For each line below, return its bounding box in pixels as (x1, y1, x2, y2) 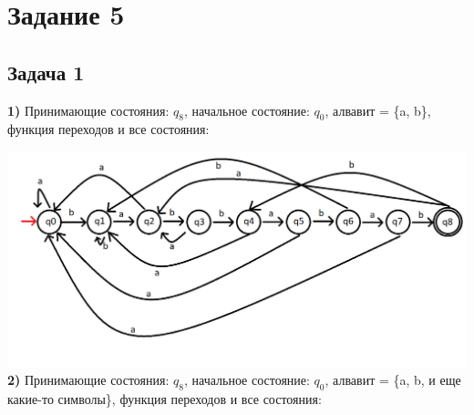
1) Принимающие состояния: (7, 100, 170, 119)
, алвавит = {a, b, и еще (325, 370, 461, 389)
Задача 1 (7, 57, 85, 86)
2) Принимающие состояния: (7, 370, 170, 389)
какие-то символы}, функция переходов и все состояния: (7, 389, 322, 409)
